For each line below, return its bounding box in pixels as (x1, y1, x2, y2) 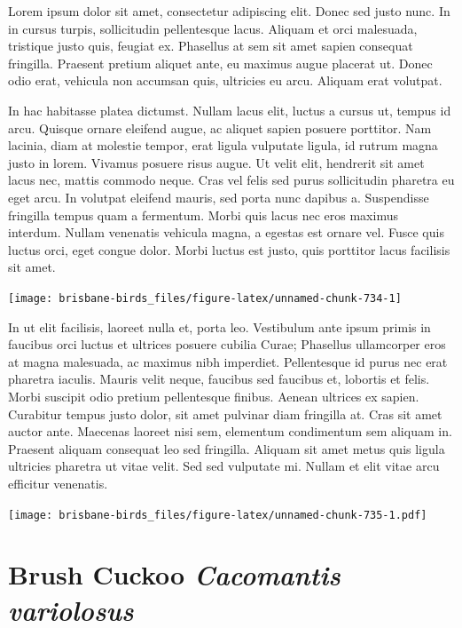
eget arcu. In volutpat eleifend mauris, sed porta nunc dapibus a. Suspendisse (8, 187, 429, 206)
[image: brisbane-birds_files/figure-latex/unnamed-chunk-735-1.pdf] (8, 508, 427, 521)
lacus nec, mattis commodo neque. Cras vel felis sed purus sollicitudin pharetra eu (8, 171, 455, 189)
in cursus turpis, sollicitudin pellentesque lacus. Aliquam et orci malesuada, (8, 19, 418, 37)
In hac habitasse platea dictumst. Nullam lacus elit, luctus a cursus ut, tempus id (8, 100, 451, 119)
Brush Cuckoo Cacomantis (8, 556, 341, 593)
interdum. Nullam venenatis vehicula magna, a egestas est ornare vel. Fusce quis (8, 223, 444, 242)
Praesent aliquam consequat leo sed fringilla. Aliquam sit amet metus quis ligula (8, 439, 445, 457)
